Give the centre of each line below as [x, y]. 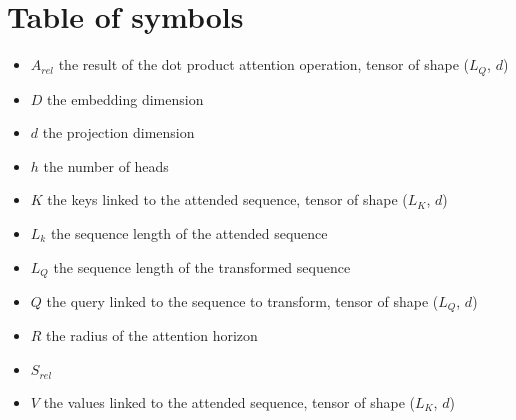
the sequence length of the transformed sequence [202, 266]
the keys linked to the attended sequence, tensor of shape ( [227, 199]
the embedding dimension [125, 98]
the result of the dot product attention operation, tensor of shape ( [263, 64]
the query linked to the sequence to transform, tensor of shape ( [242, 301]
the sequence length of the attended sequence [189, 232]
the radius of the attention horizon [152, 335]
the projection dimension [118, 132]
